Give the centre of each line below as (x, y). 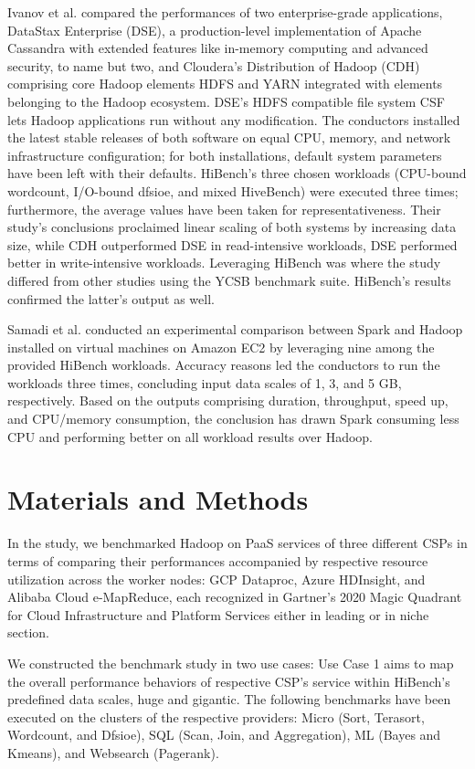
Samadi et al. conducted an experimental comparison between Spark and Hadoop (235, 329)
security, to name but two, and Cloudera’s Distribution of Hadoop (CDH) (214, 65)
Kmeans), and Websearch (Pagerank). (113, 752)
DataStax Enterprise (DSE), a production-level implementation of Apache (215, 30)
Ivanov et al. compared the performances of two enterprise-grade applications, (225, 12)
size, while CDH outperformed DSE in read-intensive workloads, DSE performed (232, 244)
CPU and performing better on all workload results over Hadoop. (190, 436)
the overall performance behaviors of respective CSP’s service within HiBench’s (229, 681)
